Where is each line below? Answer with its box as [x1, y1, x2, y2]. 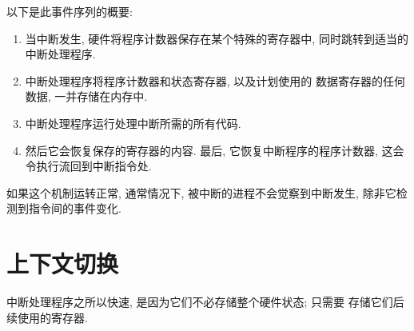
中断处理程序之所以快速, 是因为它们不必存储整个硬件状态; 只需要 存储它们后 [6, 293, 404, 310]
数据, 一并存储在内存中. [25, 88, 148, 105]
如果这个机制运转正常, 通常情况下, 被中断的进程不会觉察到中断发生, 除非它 [6, 184, 396, 201]
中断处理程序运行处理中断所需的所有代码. [25, 114, 241, 131]
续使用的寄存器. [6, 309, 88, 325]
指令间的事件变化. [28, 200, 121, 217]
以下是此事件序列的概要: [6, 3, 133, 19]
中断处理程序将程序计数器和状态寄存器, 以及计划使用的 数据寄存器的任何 [25, 72, 406, 89]
